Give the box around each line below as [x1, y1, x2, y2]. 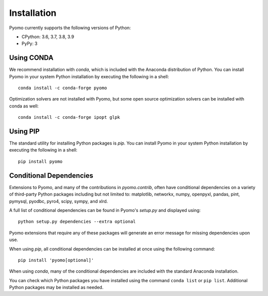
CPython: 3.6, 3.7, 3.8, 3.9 [21, 34, 74, 40]
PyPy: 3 [21, 41, 38, 47]
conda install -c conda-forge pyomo [18, 85, 107, 91]
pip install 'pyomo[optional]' [18, 257, 94, 263]
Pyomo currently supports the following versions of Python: [9, 25, 131, 31]
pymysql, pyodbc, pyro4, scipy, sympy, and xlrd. [9, 198, 108, 204]
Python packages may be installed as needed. [9, 285, 104, 291]
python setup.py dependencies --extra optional [18, 219, 136, 225]
